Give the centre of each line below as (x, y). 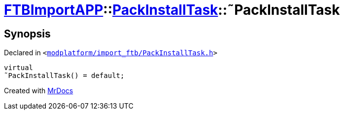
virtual (19, 68)
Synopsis (27, 34)
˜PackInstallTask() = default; (64, 76)
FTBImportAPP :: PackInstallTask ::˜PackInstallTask (172, 10)
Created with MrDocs (39, 91)
